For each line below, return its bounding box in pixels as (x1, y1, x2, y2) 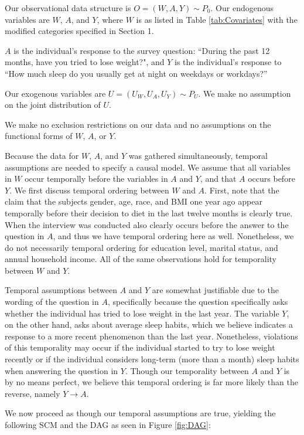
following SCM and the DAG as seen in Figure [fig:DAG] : (5, 419, 211, 430)
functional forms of (5, 130, 73, 142)
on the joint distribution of (5, 98, 101, 111)
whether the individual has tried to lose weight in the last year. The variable (5, 307, 279, 319)
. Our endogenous (210, 2, 274, 13)
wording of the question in (5, 295, 99, 308)
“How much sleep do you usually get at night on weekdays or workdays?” (5, 67, 268, 79)
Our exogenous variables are (5, 87, 106, 99)
